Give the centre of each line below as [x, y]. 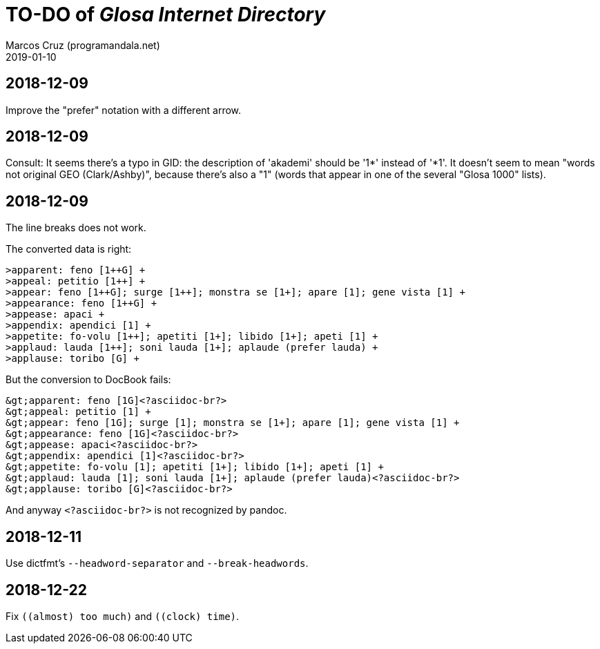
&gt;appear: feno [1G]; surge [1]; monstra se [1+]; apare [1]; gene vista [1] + [233, 423]
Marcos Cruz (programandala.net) [83, 45]
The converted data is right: [69, 249]
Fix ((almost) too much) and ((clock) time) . [123, 616]
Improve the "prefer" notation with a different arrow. [124, 110]
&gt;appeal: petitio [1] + [78, 412]
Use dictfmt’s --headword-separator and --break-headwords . [157, 563]
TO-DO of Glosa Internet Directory [166, 14]
